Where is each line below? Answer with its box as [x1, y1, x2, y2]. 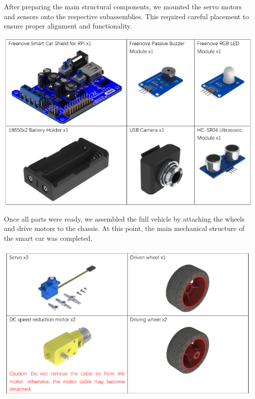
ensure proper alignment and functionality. [4, 21, 132, 31]
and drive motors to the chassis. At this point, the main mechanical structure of [4, 223, 245, 233]
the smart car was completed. [4, 233, 93, 243]
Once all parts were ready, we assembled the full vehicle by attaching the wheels [4, 213, 245, 224]
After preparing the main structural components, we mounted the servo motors [4, 1, 242, 11]
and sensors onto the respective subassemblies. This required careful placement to [4, 11, 249, 21]
